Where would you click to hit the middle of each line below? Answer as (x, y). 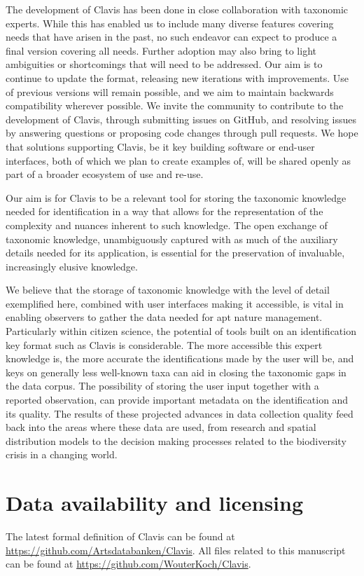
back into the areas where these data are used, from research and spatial (161, 427)
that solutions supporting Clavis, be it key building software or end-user (160, 146)
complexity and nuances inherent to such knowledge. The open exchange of (167, 225)
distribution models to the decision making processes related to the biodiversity (176, 440)
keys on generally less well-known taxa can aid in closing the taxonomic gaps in (176, 372)
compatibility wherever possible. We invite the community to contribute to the (175, 105)
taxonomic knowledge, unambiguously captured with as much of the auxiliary (172, 239)
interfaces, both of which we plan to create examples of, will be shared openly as (178, 160)
